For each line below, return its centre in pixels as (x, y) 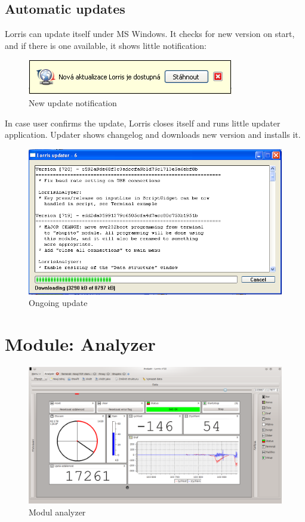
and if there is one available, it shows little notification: (106, 45)
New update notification (73, 102)
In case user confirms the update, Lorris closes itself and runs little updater (143, 123)
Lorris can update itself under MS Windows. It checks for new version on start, (150, 34)
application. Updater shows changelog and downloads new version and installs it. (153, 135)
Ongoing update (58, 303)
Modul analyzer (57, 512)
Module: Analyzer (80, 343)
